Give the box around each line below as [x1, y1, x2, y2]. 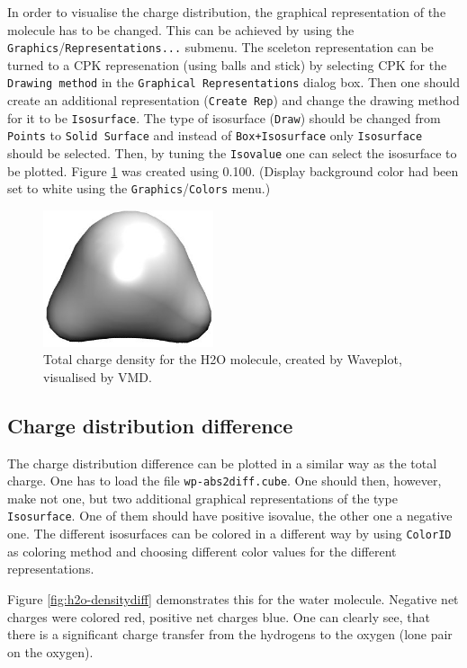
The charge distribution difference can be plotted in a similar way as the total [7, 453, 437, 472]
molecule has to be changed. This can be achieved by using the [7, 20, 355, 39]
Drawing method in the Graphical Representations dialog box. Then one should [7, 73, 460, 92]
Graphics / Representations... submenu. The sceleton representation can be [7, 38, 434, 57]
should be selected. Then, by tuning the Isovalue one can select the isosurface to [7, 144, 457, 163]
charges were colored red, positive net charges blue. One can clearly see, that [7, 607, 430, 626]
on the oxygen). [7, 642, 94, 661]
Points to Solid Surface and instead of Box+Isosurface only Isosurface [7, 126, 423, 145]
